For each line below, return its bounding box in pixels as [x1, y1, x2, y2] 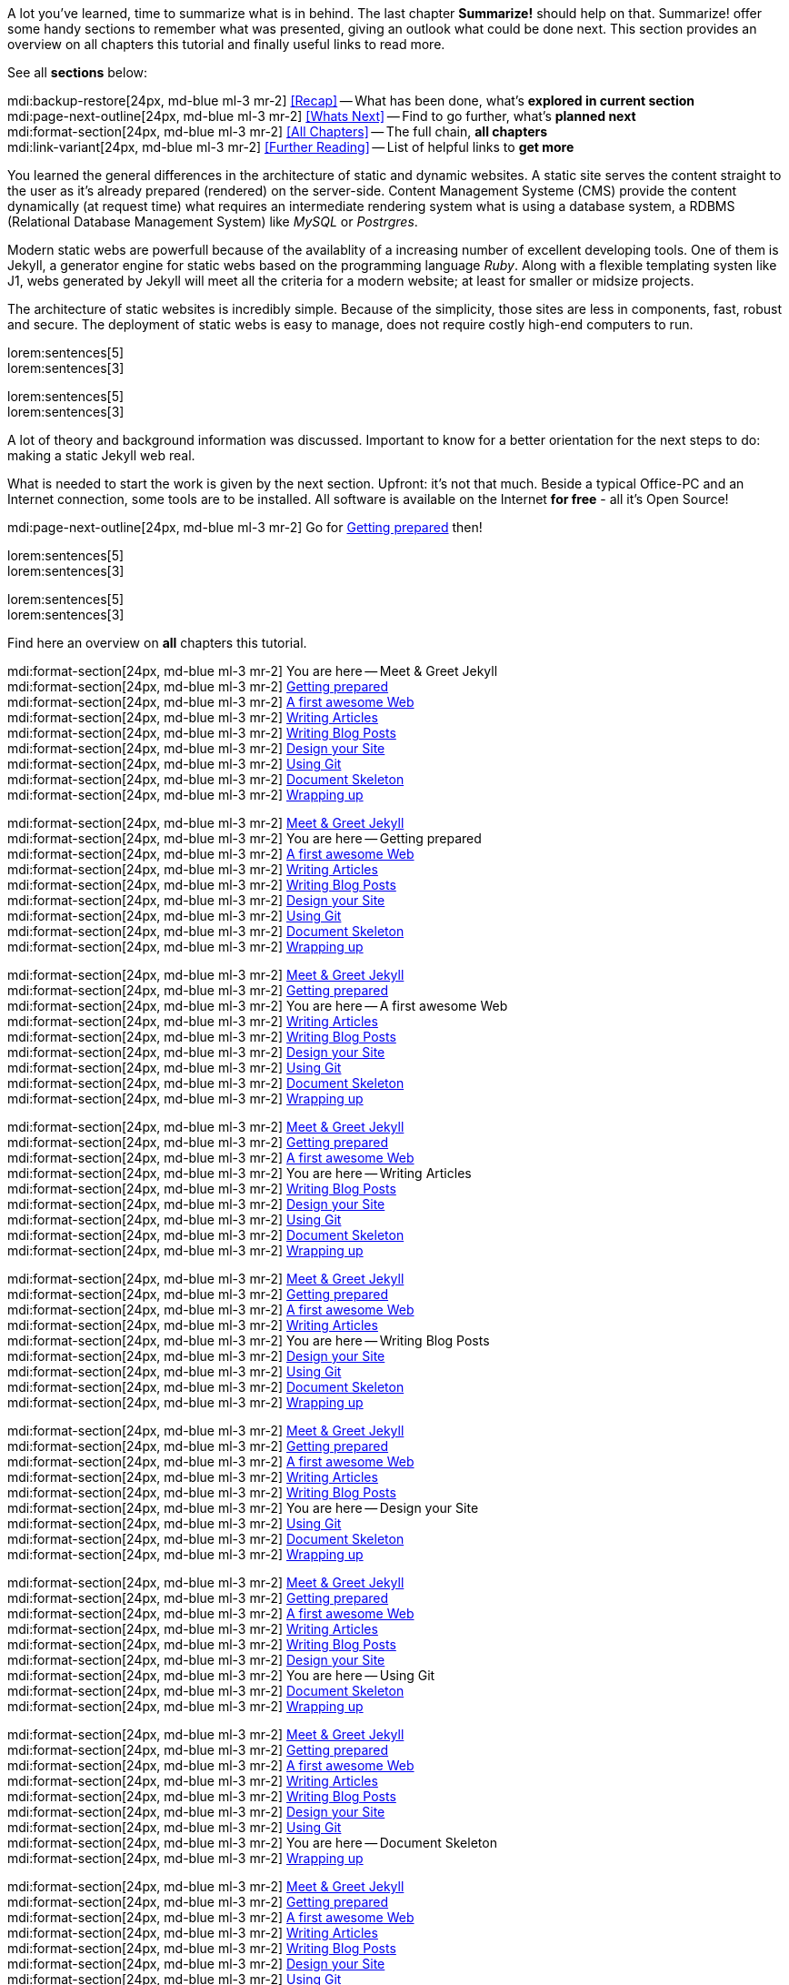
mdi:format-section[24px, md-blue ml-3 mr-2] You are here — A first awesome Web [7, 998, 508, 1013]
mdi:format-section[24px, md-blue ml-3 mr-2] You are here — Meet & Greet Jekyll [7, 663, 498, 679]
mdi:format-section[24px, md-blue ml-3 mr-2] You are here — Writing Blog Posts [7, 1333, 490, 1348]
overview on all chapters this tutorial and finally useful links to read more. [7, 36, 445, 52]
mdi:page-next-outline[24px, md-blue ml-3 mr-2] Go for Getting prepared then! [7, 519, 483, 535]
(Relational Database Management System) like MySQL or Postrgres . [7, 214, 418, 229]
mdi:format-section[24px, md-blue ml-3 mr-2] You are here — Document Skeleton [7, 1835, 497, 1850]
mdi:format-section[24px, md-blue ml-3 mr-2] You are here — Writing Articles [7, 1165, 472, 1181]
